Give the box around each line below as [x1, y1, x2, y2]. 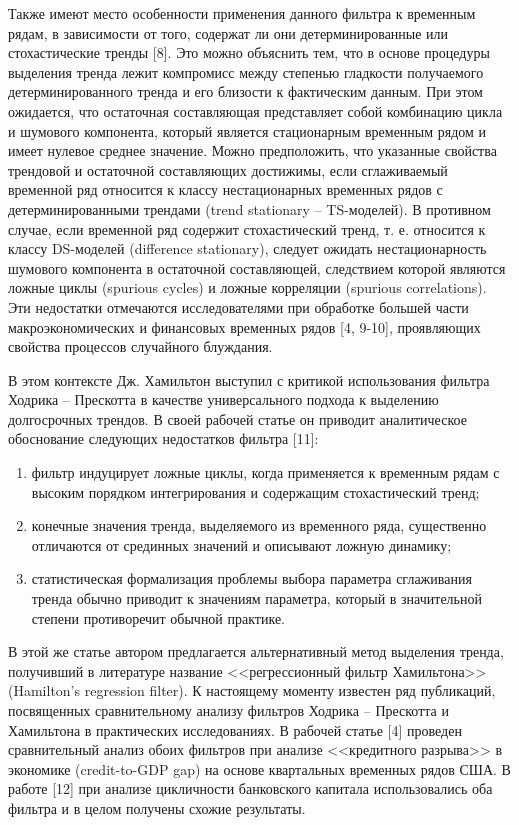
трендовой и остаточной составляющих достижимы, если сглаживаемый [8, 159, 448, 180]
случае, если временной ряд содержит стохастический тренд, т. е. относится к [8, 218, 486, 239]
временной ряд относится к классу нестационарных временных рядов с [8, 179, 443, 200]
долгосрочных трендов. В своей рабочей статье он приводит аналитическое [8, 408, 467, 429]
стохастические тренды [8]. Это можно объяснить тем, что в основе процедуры [8, 42, 490, 63]
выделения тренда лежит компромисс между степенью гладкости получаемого [8, 61, 484, 82]
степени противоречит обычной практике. [31, 607, 286, 628]
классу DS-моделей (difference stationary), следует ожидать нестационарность [8, 238, 487, 259]
